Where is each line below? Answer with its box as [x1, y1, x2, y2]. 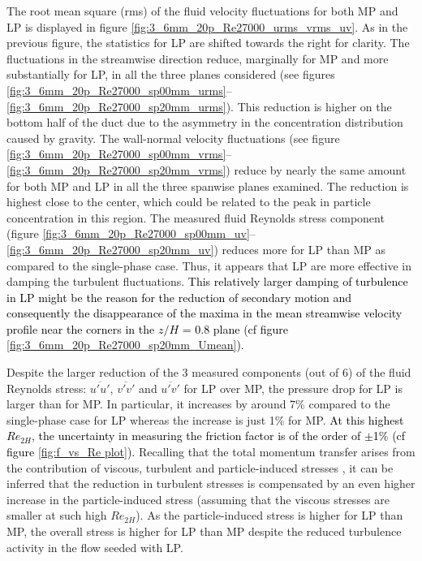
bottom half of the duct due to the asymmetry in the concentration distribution [6, 114, 403, 131]
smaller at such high [6, 507, 107, 524]
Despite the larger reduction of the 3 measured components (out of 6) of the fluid [6, 364, 411, 381]
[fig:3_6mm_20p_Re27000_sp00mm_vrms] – [6, 145, 232, 162]
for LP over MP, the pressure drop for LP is [183, 379, 403, 396]
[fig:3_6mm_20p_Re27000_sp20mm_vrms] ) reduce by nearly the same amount [6, 161, 407, 178]
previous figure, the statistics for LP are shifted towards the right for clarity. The [6, 34, 410, 51]
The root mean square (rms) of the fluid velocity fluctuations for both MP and [6, 2, 398, 19]
